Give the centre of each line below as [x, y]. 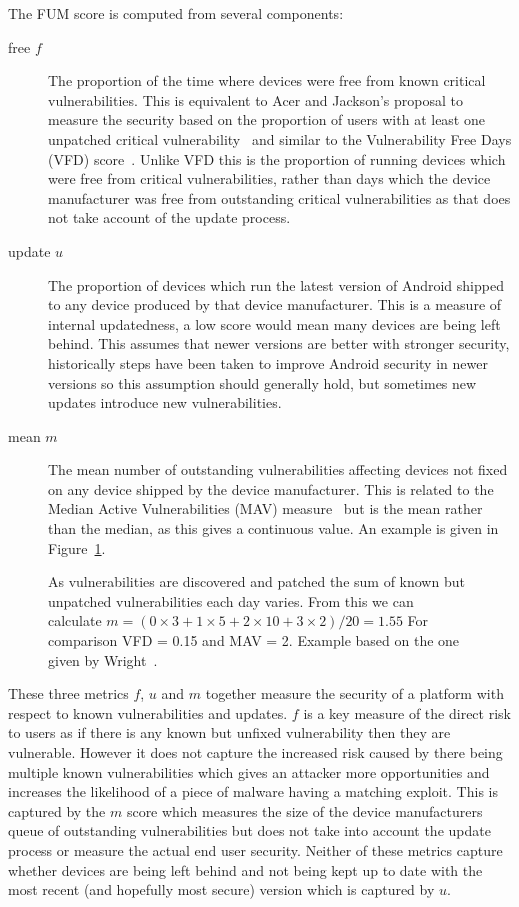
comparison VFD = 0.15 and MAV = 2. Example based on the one [254, 640]
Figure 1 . [77, 547]
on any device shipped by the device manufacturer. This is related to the [271, 488]
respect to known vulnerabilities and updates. [148, 712]
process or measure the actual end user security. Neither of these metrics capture [255, 849]
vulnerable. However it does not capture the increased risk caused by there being [255, 752]
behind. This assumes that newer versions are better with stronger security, [279, 343]
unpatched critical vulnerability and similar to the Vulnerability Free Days [280, 138]
